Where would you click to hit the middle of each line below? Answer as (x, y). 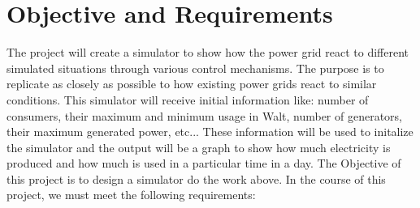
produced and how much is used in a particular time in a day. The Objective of (204, 163)
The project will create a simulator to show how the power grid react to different (208, 52)
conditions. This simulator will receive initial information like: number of (188, 99)
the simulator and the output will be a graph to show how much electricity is (199, 147)
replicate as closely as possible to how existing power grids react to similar (192, 84)
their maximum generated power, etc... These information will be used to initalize (210, 132)
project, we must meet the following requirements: (131, 195)
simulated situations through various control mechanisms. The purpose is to (195, 68)
